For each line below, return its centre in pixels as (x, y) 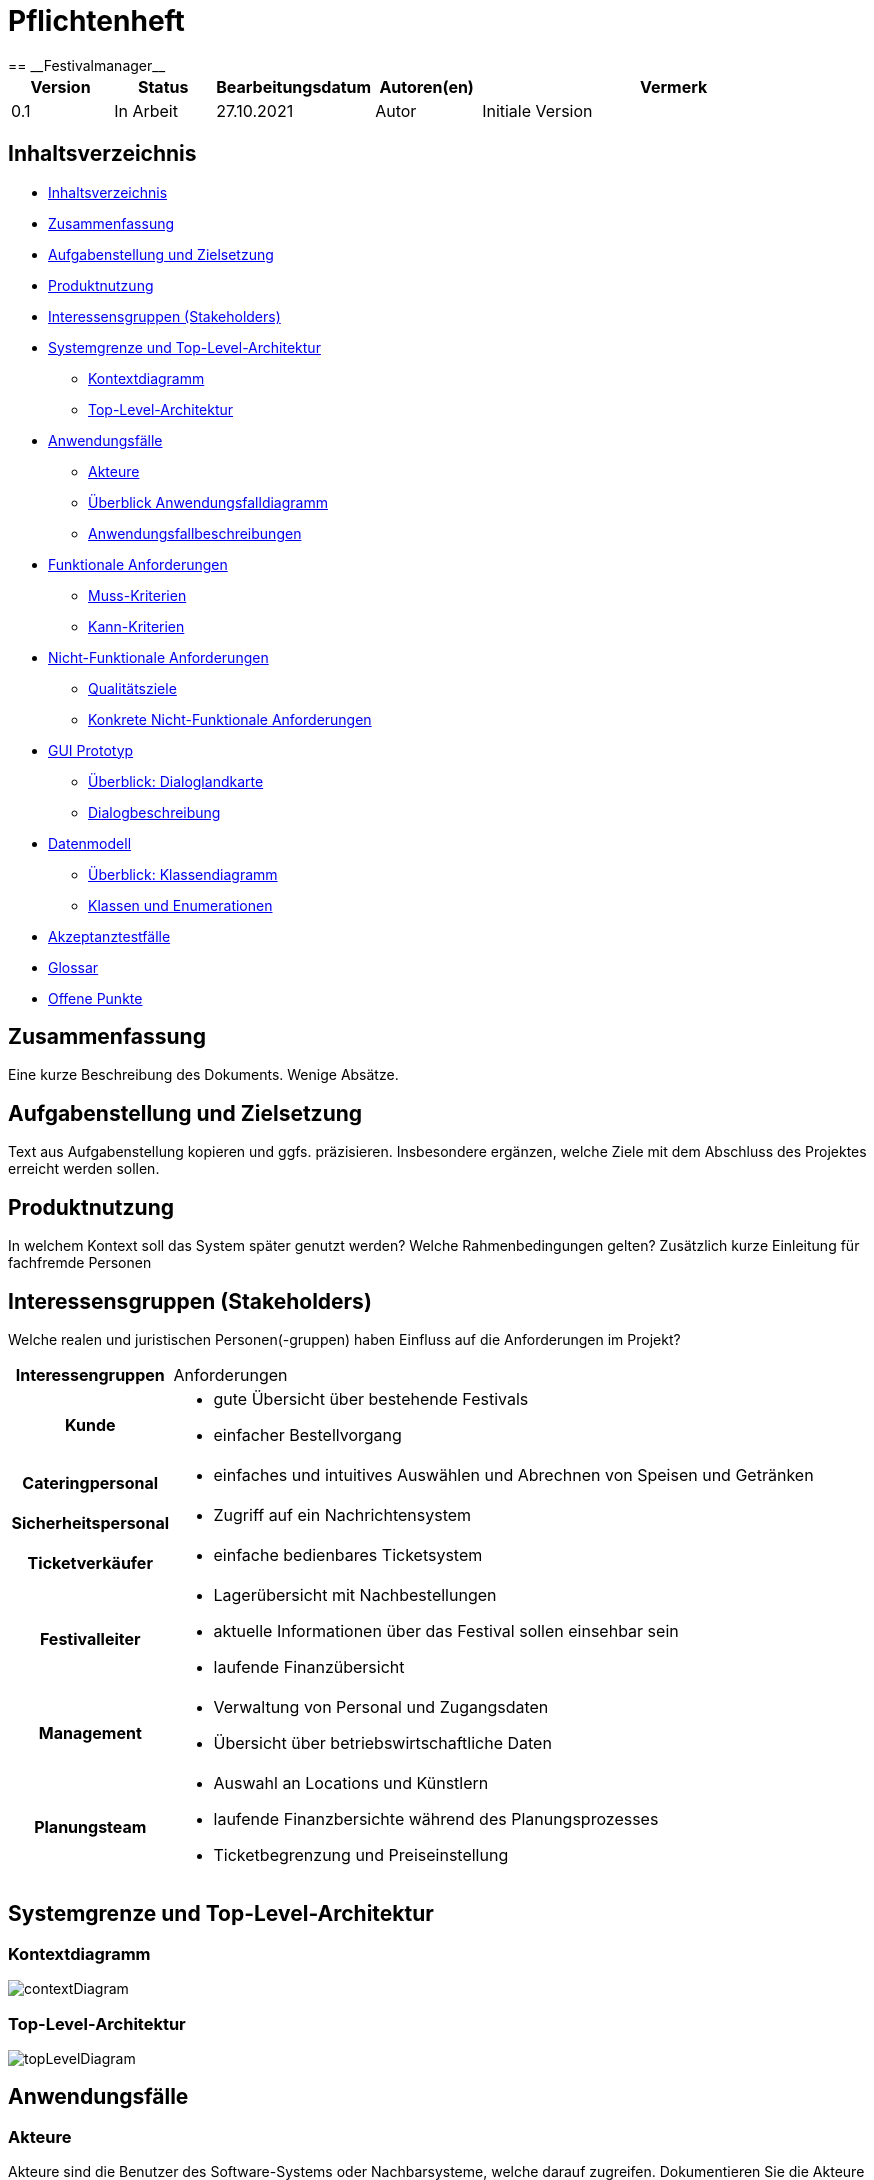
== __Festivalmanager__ (87, 65)
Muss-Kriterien (137, 595)
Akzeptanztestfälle (109, 936)
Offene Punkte (95, 998)
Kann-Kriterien (136, 626)
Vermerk (673, 86)
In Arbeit (146, 110)
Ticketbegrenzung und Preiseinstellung (361, 1854)
